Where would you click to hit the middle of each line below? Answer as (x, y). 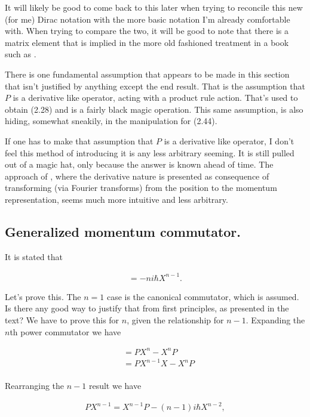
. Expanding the (275, 320)
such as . (21, 54)
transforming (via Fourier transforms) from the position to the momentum (141, 188)
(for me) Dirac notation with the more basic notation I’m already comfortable (148, 19)
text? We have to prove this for (62, 320)
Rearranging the (35, 386)
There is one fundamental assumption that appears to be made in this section (147, 74)
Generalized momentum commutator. (123, 231)
